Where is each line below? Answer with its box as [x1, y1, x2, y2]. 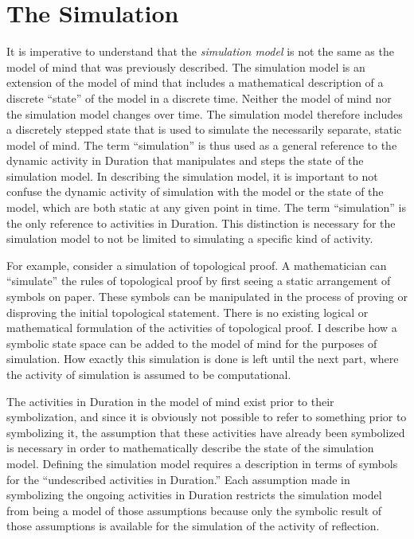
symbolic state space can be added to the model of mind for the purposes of [6, 334, 377, 351]
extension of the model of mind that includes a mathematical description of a [6, 74, 384, 91]
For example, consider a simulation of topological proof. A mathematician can [6, 256, 387, 273]
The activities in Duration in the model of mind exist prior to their [6, 393, 334, 409]
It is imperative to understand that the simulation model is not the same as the [6, 43, 394, 60]
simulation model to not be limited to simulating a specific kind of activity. [6, 230, 373, 247]
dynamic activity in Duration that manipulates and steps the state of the [6, 152, 364, 169]
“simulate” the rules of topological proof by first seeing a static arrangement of [6, 272, 391, 289]
